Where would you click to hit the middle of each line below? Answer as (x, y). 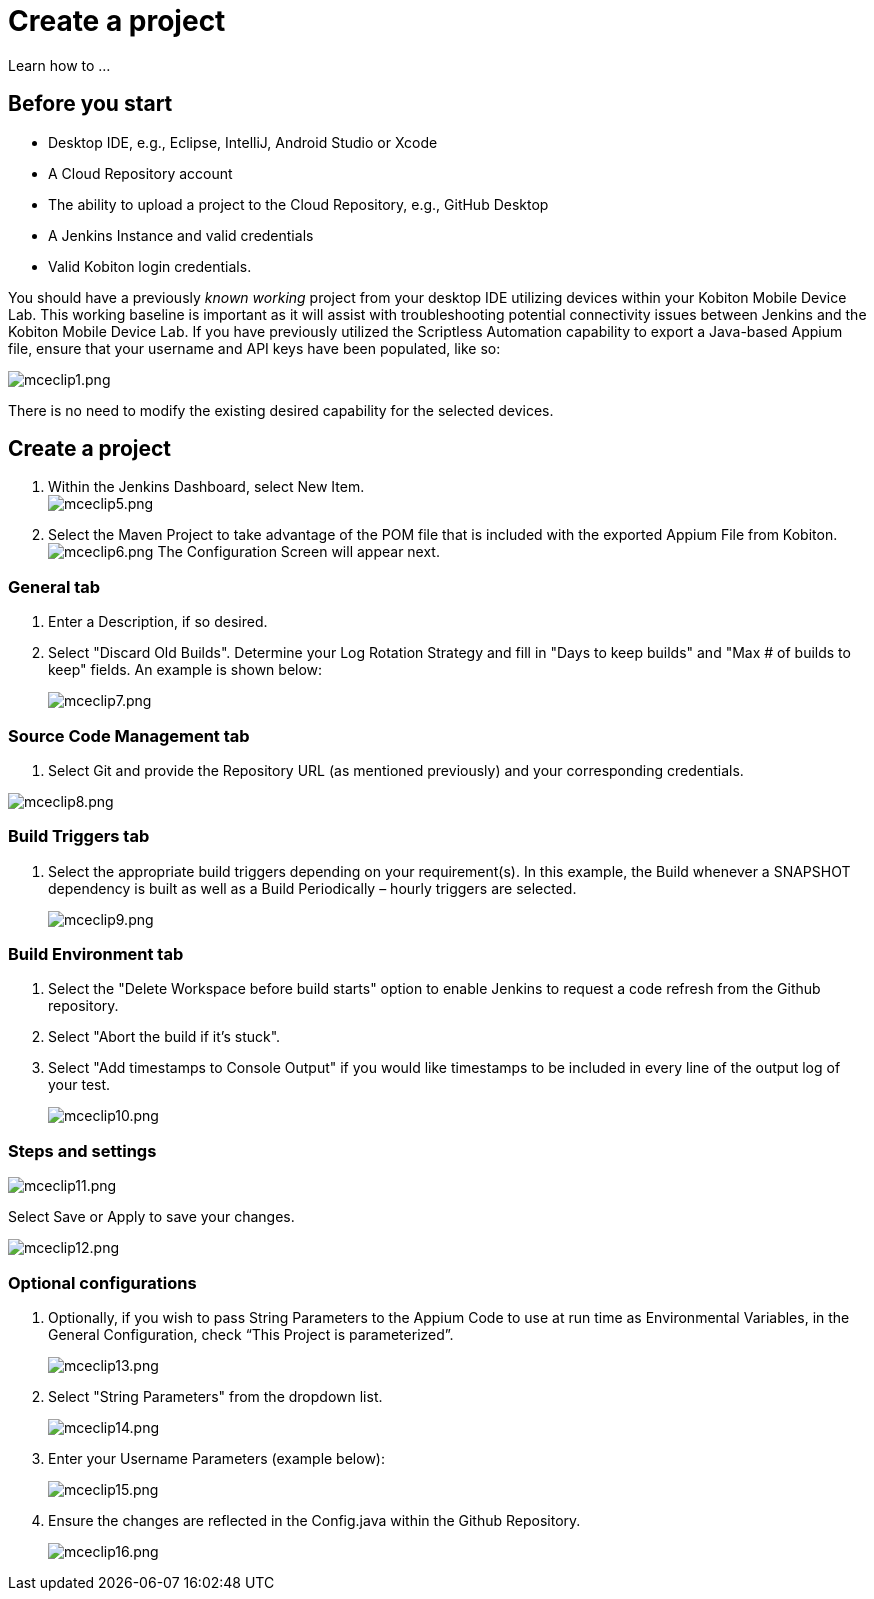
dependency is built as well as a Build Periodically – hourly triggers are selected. (312, 888)
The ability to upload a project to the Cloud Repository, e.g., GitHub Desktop (298, 204)
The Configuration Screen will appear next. (298, 552)
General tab (54, 586)
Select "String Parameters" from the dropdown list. (215, 1396)
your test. (79, 1085)
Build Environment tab (96, 954)
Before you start (90, 104)
